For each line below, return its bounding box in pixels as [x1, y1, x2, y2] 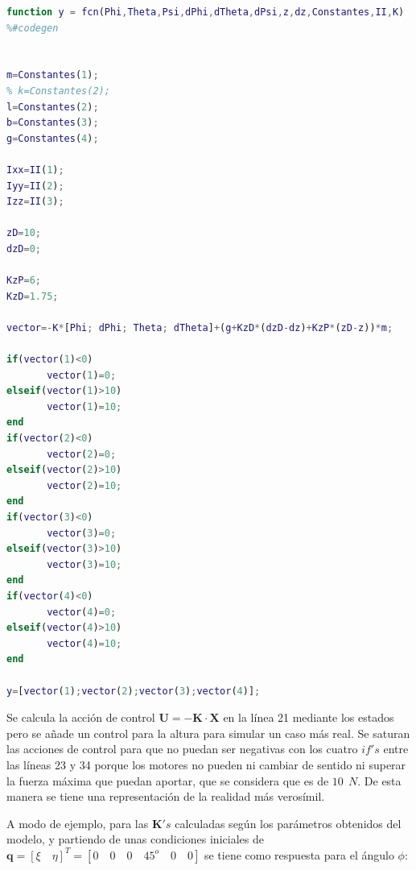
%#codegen [6, 22, 59, 34]
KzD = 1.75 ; [6, 290, 59, 302]
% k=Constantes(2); [6, 85, 110, 97]
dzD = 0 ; [6, 242, 41, 255]
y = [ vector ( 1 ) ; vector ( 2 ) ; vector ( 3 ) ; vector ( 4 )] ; [6, 685, 261, 697]
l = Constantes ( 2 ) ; [6, 101, 99, 113]
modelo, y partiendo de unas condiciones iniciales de [6, 831, 264, 847]
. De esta [357, 772, 402, 789]
